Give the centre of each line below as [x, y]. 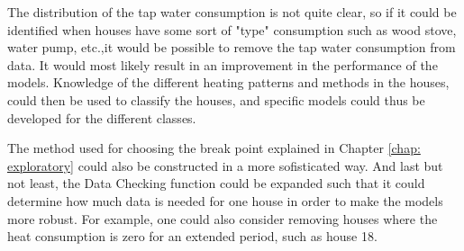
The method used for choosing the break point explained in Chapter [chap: [214, 148]
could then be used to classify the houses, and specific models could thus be [216, 99]
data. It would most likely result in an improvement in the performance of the [223, 64]
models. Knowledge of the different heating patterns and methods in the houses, [228, 82]
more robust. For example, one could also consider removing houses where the [223, 218]
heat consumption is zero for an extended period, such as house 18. [192, 236]
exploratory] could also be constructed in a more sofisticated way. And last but [225, 165]
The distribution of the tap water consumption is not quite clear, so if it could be [232, 12]
